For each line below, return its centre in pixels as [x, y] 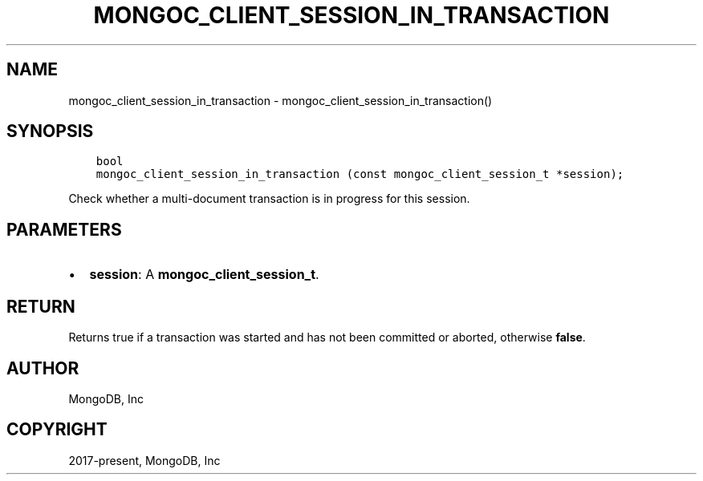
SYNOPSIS [50, 131]
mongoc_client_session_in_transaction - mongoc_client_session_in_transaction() [280, 100]
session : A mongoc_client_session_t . [204, 275]
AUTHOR [43, 368]
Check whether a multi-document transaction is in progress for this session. [269, 199]
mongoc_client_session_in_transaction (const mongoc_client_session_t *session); [360, 174]
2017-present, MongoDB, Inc [144, 460]
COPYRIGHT [57, 430]
